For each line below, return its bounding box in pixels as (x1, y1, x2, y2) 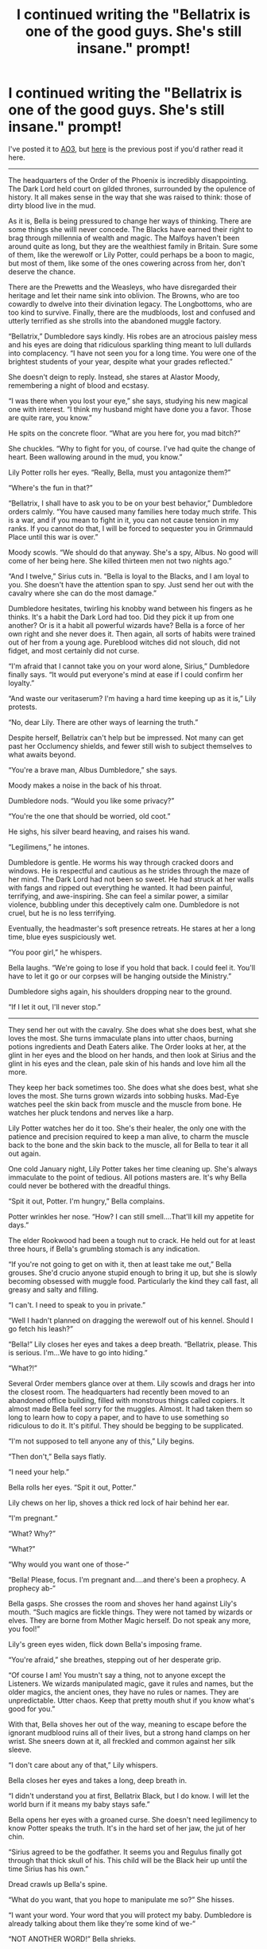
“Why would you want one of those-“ (8, 1560, 130, 1569)
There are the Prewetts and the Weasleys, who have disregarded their (8, 282, 237, 292)
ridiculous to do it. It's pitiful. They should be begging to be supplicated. (8, 1420, 244, 1430)
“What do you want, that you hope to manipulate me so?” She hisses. (8, 1894, 234, 1904)
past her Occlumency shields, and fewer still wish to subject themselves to (8, 741, 253, 750)
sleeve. (8, 1745, 32, 1754)
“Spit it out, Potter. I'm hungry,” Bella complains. (8, 1196, 165, 1206)
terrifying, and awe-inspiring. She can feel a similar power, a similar (8, 891, 229, 901)
